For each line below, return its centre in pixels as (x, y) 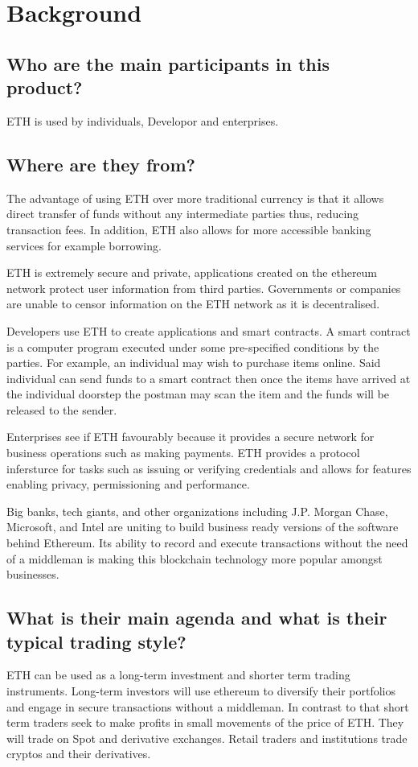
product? (45, 87)
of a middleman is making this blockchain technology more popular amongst (195, 558)
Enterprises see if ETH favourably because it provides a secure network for (191, 437)
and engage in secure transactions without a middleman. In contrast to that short (208, 706)
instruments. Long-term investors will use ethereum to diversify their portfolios (201, 691)
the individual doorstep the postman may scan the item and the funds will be (198, 394)
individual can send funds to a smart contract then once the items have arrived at (209, 378)
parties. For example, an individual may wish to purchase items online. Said (194, 363)
